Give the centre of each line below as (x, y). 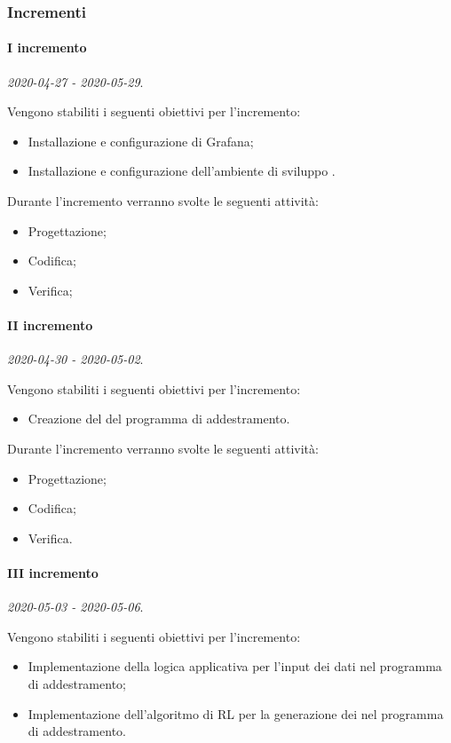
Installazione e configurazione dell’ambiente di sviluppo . (182, 171)
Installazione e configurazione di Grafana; (141, 141)
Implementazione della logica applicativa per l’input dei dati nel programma (235, 666)
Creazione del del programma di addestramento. (159, 419)
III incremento (53, 572)
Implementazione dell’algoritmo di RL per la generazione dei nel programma (236, 713)
